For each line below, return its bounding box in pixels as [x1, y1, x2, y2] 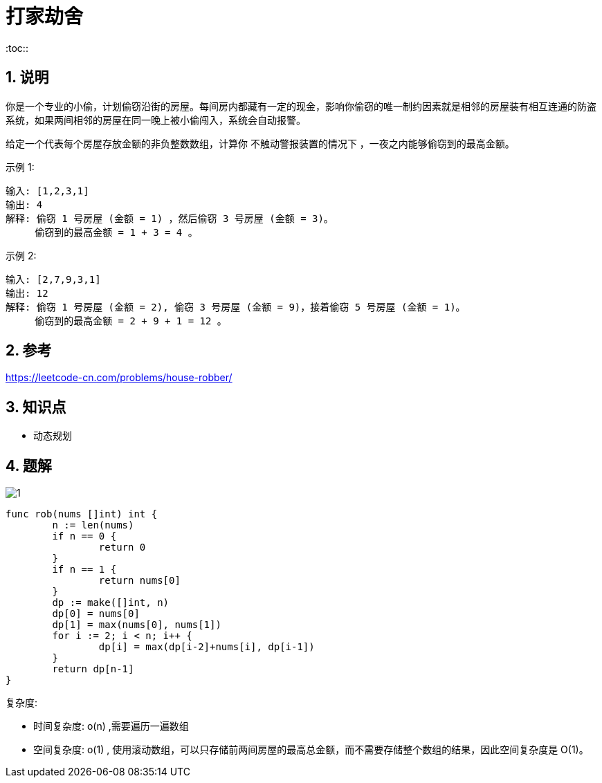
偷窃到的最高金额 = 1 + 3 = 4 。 [35, 226, 198, 238]
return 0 [98, 542, 146, 553]
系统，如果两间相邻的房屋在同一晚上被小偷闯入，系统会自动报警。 [6, 113, 306, 126]
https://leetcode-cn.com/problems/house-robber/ [6, 371, 232, 384]
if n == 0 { [52, 531, 117, 542]
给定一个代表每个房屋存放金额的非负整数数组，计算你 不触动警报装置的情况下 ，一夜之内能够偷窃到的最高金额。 [6, 137, 515, 149]
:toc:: [6, 42, 28, 54]
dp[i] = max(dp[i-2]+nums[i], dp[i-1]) [98, 641, 315, 653]
